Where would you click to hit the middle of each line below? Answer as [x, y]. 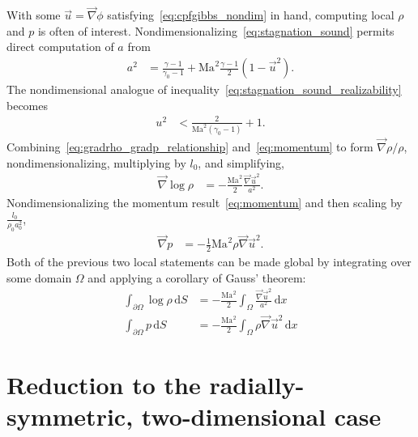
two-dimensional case [261, 416]
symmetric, [70, 416]
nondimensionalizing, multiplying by [96, 162]
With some [34, 15]
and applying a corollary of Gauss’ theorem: [197, 277]
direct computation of [60, 47]
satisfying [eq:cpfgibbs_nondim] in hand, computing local [251, 15]
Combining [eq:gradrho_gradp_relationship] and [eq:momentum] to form [190, 146]
